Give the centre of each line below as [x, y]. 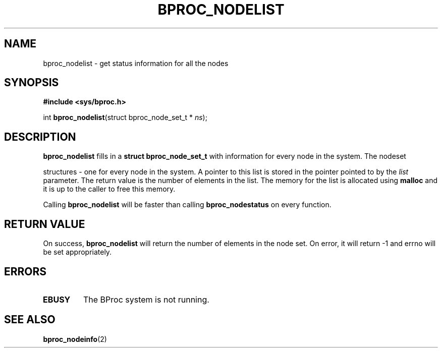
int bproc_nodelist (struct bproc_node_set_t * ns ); [125, 118]
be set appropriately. [77, 252]
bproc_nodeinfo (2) [75, 339]
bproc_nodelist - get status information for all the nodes [136, 63]
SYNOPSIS [32, 83]
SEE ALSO [30, 320]
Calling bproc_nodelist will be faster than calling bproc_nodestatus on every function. [187, 205]
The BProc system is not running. [146, 299]
